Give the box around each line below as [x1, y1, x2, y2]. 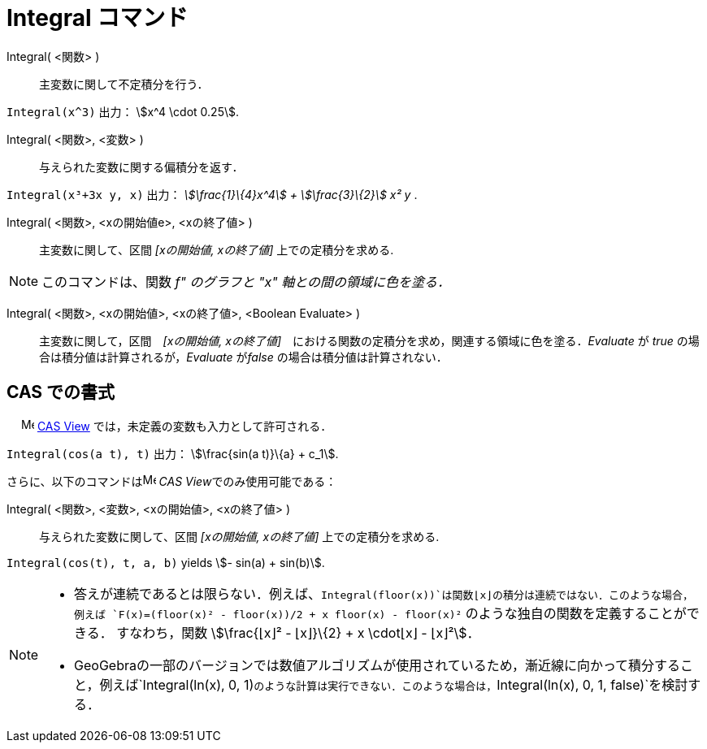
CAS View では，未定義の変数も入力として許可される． [37, 418, 332, 433]
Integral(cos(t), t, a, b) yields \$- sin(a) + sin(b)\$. [7, 555, 325, 569]
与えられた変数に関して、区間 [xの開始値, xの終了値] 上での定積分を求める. [39, 529, 440, 543]
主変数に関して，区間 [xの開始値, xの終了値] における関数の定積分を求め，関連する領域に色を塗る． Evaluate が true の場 [39, 333, 700, 348]
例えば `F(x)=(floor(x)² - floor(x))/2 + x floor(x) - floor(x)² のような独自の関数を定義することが [74, 604, 687, 621]
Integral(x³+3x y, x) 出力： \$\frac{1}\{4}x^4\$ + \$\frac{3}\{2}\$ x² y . [7, 187, 418, 201]
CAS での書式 [7, 382, 115, 403]
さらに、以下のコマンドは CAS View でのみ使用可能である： [7, 474, 337, 488]
